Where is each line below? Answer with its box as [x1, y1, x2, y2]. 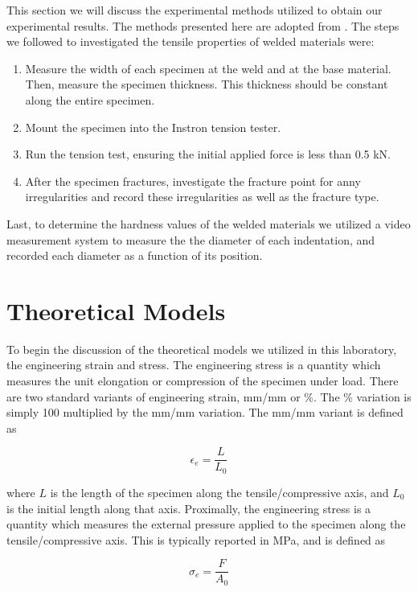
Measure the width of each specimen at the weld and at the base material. [25, 60, 391, 76]
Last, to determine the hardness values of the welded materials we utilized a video [6, 215, 411, 232]
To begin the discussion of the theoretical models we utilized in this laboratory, [6, 340, 397, 357]
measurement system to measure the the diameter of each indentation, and [6, 231, 375, 248]
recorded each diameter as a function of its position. [6, 247, 263, 264]
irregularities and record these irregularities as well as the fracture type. [25, 188, 379, 205]
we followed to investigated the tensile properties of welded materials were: [6, 33, 375, 50]
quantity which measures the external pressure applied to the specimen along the [6, 516, 406, 532]
